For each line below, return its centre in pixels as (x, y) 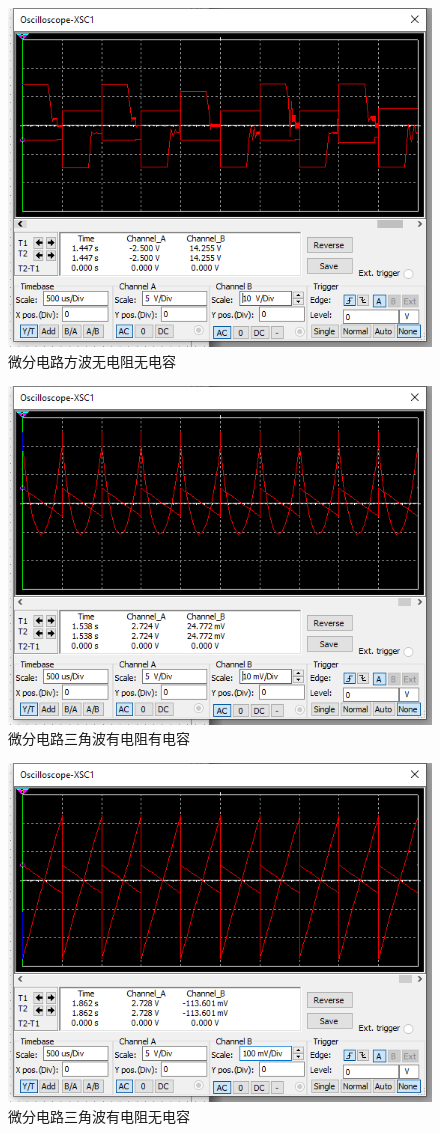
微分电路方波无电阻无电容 (92, 360)
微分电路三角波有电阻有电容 (99, 738)
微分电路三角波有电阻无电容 (99, 1116)
